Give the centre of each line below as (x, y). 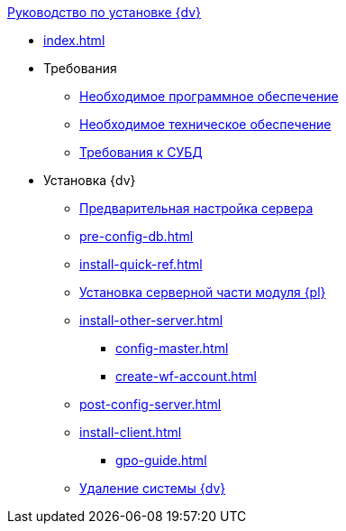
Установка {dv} (90, 180)
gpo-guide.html (161, 460)
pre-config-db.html (137, 236)
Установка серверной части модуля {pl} (203, 292)
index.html (74, 40)
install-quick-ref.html (141, 264)
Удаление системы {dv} (153, 488)
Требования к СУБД (141, 152)
